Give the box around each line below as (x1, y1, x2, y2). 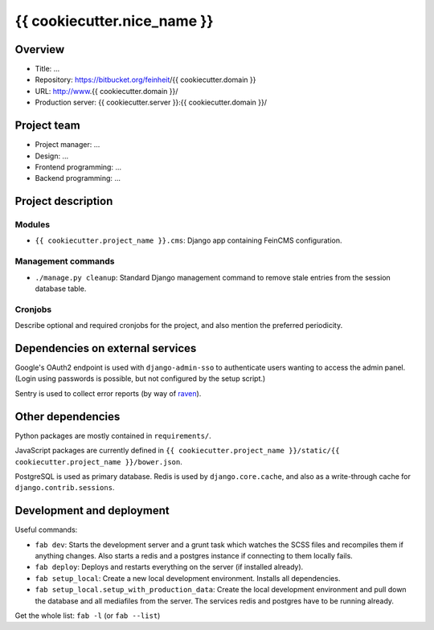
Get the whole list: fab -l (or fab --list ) (14, 611, 161, 620)
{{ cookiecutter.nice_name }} (14, 12, 214, 30)
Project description (14, 194, 113, 208)
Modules (14, 219, 51, 231)
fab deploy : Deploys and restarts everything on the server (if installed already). (35, 562, 304, 572)
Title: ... (35, 64, 60, 74)
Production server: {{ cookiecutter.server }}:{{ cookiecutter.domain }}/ (35, 97, 268, 108)
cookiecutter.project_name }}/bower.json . (14, 456, 182, 466)
